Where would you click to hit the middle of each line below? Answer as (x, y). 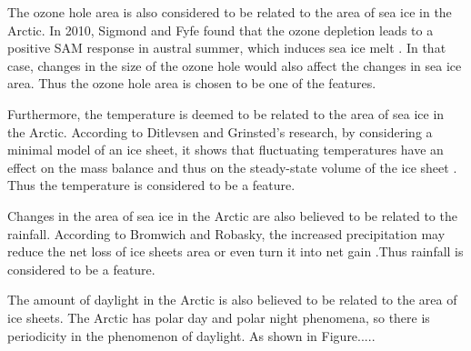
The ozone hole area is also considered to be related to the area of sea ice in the (230, 12)
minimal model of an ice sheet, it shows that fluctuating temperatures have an (225, 150)
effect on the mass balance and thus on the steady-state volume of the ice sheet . (232, 167)
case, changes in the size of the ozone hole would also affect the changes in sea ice (235, 65)
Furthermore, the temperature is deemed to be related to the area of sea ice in (226, 113)
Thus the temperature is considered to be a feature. (151, 185)
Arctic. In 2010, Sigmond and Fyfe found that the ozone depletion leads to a (220, 30)
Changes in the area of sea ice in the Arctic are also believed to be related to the (232, 215)
